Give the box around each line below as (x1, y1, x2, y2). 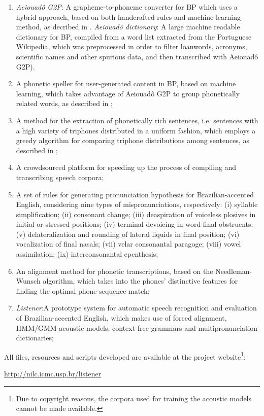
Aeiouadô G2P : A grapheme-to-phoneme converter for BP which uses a (16, 2, 238, 12)
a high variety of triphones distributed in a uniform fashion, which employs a (16, 125, 256, 135)
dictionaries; (16, 332, 54, 343)
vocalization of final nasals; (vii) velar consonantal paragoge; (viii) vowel (16, 238, 241, 249)
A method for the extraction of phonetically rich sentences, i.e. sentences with (16, 115, 258, 125)
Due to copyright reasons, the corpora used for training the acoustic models (16, 393, 251, 403)
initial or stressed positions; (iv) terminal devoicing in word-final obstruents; (16, 219, 253, 229)
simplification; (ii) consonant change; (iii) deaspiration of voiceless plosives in (16, 209, 256, 219)
